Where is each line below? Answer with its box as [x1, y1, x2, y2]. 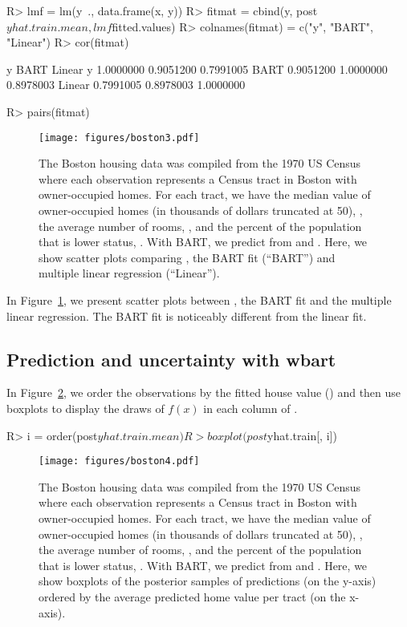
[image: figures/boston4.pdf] [39, 455, 200, 467]
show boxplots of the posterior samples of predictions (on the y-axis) [39, 572, 376, 589]
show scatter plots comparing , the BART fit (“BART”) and [39, 249, 336, 265]
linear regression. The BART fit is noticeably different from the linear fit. [6, 307, 367, 324]
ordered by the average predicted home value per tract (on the [39, 588, 346, 605]
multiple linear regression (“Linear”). [39, 265, 220, 281]
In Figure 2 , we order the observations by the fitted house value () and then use [6, 384, 401, 401]
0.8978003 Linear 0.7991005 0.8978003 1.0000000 [6, 76, 246, 93]
